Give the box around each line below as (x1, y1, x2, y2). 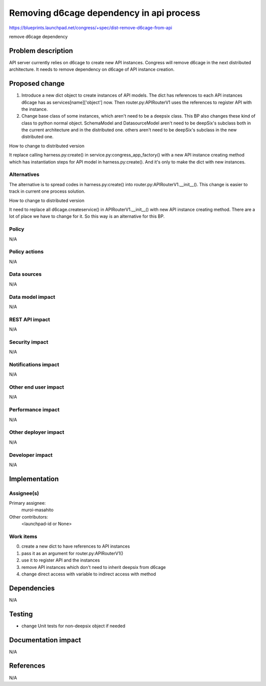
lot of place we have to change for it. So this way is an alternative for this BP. (9, 213, 165, 219)
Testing (9, 610, 33, 618)
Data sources (9, 271, 42, 278)
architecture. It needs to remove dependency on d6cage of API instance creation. (9, 67, 175, 73)
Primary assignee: (9, 500, 46, 506)
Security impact (9, 338, 49, 345)
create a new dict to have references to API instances (21, 543, 130, 549)
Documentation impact (9, 636, 81, 644)
